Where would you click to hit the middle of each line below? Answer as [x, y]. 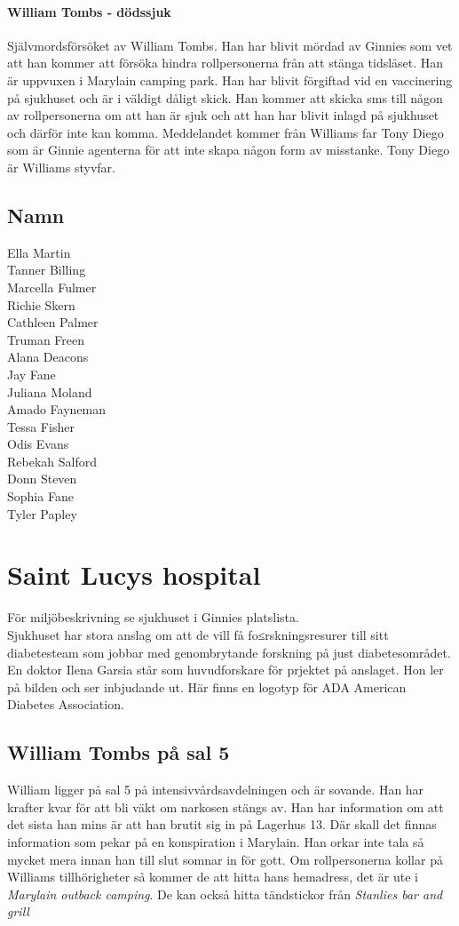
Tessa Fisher [41, 426]
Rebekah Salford [52, 461]
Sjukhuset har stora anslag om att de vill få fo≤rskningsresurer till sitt [198, 634]
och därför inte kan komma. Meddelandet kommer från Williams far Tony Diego [226, 132]
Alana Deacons [48, 357]
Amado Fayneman [57, 409]
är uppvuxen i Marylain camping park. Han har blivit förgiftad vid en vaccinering [230, 80]
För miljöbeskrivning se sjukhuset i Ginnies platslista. [153, 617]
